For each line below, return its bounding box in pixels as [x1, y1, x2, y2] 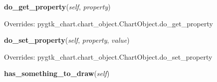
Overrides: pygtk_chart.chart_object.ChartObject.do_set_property [4, 51, 213, 62]
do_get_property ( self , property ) [4, 1, 111, 11]
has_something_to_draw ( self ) [4, 68, 110, 79]
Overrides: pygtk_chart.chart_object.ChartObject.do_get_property [4, 18, 213, 28]
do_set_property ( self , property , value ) [4, 35, 130, 45]
